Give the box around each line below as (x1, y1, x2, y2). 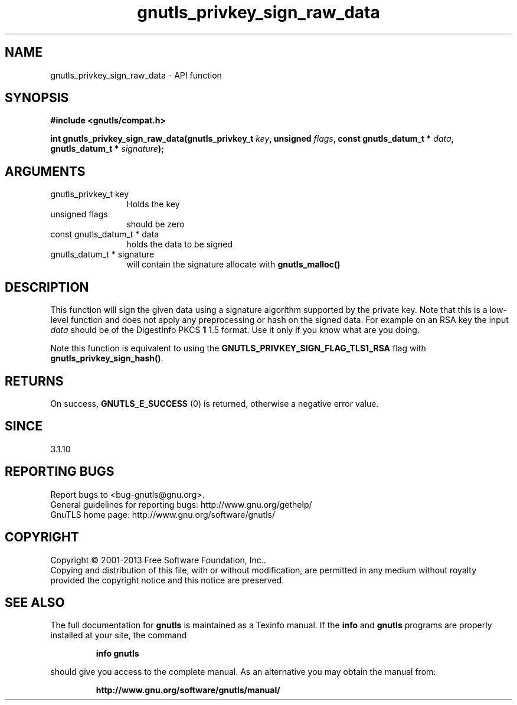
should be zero (126, 219, 185, 230)
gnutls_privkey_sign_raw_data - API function (50, 70, 222, 80)
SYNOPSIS (5, 90, 69, 106)
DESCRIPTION (5, 279, 89, 295)
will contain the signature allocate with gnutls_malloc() (126, 259, 341, 270)
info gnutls (96, 648, 139, 659)
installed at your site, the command (50, 630, 187, 641)
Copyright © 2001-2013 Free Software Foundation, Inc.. (50, 554, 266, 565)
